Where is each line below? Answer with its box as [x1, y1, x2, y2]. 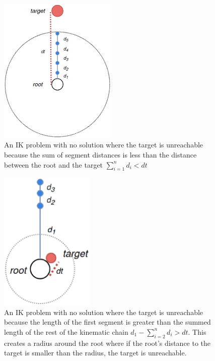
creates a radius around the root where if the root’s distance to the [4, 337, 211, 348]
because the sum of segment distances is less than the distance [4, 149, 197, 160]
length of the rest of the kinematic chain [4, 326, 128, 337]
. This [188, 326, 206, 337]
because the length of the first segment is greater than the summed [4, 317, 211, 327]
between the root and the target [4, 159, 103, 170]
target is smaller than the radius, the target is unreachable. [4, 347, 187, 358]
